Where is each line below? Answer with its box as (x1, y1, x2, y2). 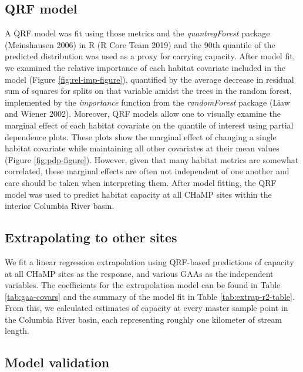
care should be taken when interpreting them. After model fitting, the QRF (5, 176, 277, 188)
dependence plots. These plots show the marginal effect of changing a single (5, 130, 277, 143)
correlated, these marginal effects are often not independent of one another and (5, 165, 289, 177)
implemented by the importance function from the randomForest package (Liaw (5, 96, 290, 108)
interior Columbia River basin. (5, 199, 115, 212)
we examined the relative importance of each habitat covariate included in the (5, 61, 286, 73)
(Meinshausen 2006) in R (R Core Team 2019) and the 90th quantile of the (5, 38, 275, 50)
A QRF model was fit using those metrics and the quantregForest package (5, 27, 270, 39)
